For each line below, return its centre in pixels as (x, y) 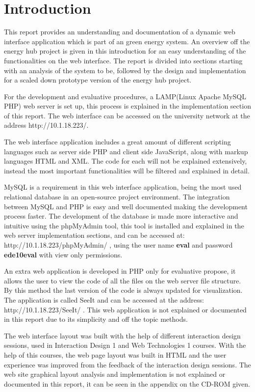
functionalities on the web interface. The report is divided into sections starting (123, 60)
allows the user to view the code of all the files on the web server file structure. (123, 280)
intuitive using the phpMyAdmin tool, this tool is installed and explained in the (124, 225)
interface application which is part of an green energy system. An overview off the (127, 41)
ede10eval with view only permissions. (63, 254)
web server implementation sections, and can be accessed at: (94, 235)
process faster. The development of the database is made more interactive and (121, 216)
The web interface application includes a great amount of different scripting (117, 142)
